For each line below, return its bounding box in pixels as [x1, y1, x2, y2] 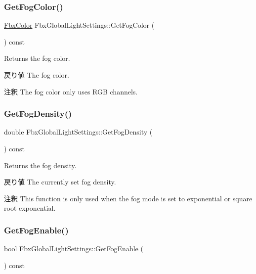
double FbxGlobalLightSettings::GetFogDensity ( [4, 127, 153, 137]
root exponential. [4, 203, 56, 213]
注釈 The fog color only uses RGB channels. [4, 86, 138, 96]
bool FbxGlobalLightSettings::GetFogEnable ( [4, 243, 143, 254]
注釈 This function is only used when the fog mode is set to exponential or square [4, 193, 253, 203]
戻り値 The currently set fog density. [4, 177, 116, 187]
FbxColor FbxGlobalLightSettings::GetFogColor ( [4, 20, 155, 30]
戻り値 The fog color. [4, 70, 69, 80]
